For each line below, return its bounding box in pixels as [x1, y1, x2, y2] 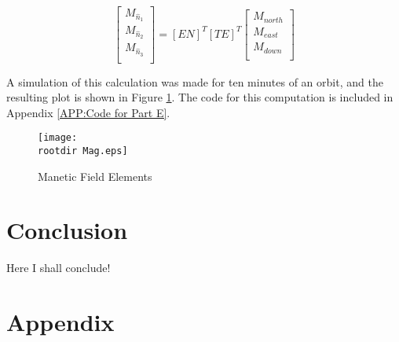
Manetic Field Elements [38, 167, 152, 184]
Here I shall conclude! [6, 259, 111, 276]
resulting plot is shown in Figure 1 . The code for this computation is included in [6, 89, 394, 105]
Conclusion [6, 214, 128, 246]
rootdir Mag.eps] [38, 145, 128, 157]
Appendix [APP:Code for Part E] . [6, 104, 170, 120]
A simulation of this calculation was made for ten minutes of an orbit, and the [6, 73, 383, 90]
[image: [38, 132, 78, 144]
